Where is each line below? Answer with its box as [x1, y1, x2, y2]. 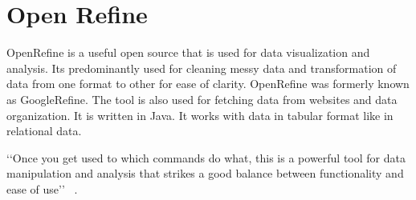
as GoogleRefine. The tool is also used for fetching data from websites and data [6, 90, 398, 107]
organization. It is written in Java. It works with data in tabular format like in [6, 106, 394, 123]
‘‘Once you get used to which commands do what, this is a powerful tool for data [6, 149, 406, 166]
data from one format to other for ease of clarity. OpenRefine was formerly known [6, 75, 410, 92]
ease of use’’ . [6, 180, 78, 197]
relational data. [6, 122, 82, 139]
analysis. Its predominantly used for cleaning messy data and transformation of [6, 59, 397, 76]
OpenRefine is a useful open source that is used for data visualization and [6, 44, 370, 61]
